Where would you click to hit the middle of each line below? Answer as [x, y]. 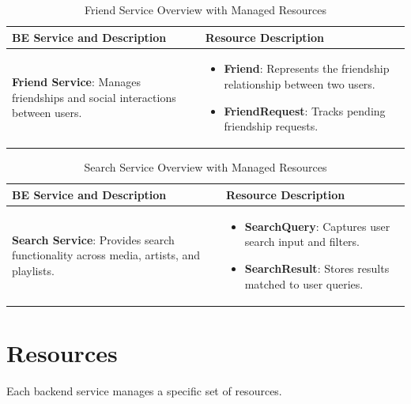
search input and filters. [302, 242]
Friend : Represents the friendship [307, 68]
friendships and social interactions [94, 97]
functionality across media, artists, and [106, 255]
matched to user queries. [304, 283]
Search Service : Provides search [93, 239]
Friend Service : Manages [76, 82]
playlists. [33, 270]
